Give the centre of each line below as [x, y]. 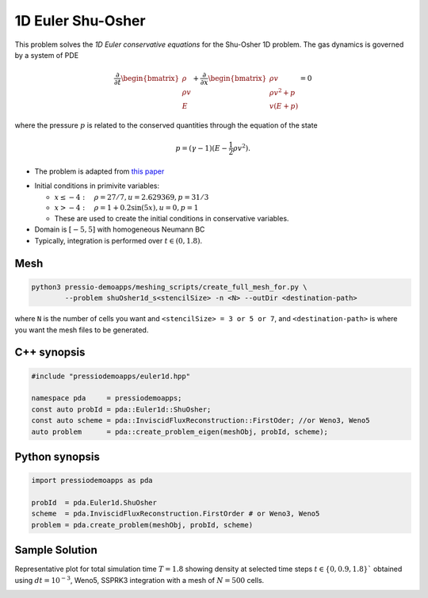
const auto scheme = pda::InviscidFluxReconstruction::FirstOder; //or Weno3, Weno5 [201, 421]
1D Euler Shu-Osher [80, 21]
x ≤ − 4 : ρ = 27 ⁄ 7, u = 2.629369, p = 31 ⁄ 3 [132, 197]
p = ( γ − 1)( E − [201, 148]
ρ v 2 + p [282, 92]
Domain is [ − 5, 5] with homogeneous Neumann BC [120, 229]
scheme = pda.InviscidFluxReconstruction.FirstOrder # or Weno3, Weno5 [176, 514]
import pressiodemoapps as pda [92, 481]
